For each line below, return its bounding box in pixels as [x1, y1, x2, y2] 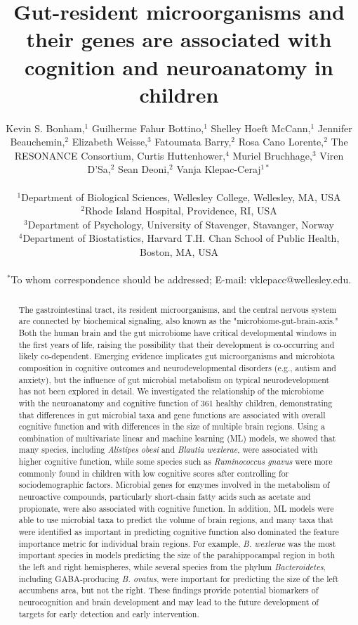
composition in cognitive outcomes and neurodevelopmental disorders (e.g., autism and [18, 361, 336, 373]
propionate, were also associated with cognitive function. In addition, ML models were [18, 502, 334, 514]
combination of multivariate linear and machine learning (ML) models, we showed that [18, 432, 336, 444]
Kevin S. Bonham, [6, 120, 85, 135]
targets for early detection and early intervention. [18, 607, 199, 619]
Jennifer [317, 120, 352, 135]
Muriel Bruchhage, [232, 148, 312, 162]
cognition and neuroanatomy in [25, 52, 333, 81]
